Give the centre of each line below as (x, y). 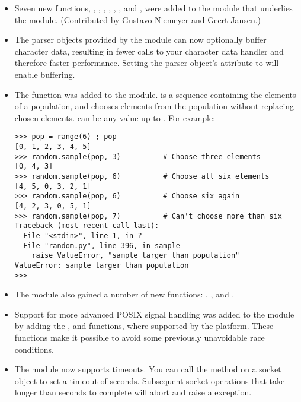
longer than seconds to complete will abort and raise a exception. (133, 392)
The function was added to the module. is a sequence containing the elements (155, 94)
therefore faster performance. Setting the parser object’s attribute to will (147, 63)
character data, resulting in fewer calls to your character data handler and (149, 51)
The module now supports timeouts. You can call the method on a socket (148, 369)
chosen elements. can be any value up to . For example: (115, 117)
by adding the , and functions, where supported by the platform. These (144, 326)
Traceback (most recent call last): (87, 226)
